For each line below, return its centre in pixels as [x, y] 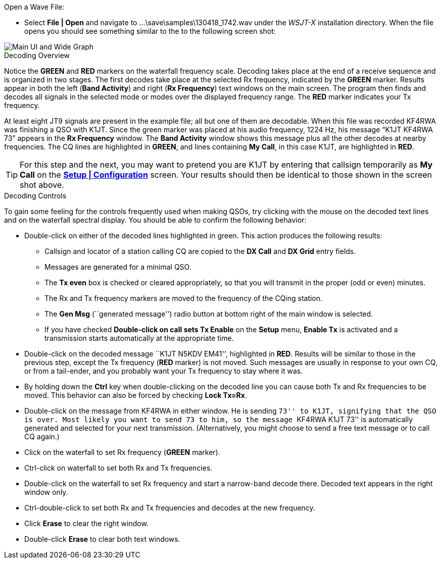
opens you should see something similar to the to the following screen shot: [150, 31]
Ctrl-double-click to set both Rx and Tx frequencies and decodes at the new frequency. [170, 508]
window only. [46, 492]
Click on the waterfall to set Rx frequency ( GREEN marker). [122, 452]
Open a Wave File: [34, 7]
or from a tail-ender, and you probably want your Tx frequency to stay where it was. [164, 371]
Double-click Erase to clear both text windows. [102, 539]
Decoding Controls [35, 196]
